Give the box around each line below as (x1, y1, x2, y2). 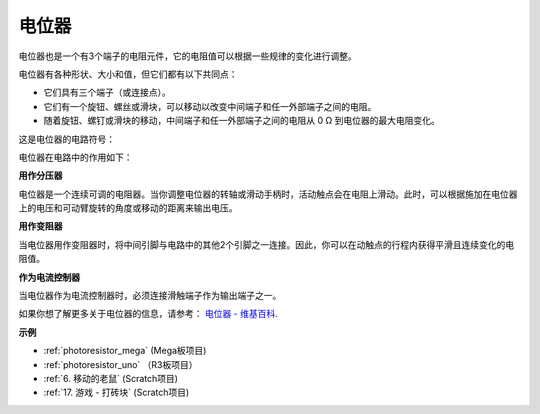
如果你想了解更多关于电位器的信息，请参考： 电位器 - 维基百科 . (18, 308, 279, 320)
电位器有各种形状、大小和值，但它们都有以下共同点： (18, 68, 238, 80)
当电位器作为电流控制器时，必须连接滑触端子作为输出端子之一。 (18, 290, 282, 302)
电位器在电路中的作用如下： (18, 151, 133, 163)
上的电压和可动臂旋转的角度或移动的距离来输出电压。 (18, 202, 238, 214)
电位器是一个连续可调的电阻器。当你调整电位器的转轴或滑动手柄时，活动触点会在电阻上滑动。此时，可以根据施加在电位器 (18, 188, 518, 200)
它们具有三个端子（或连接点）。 (43, 86, 171, 99)
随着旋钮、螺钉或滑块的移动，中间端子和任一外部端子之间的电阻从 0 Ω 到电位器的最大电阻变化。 (43, 115, 440, 127)
